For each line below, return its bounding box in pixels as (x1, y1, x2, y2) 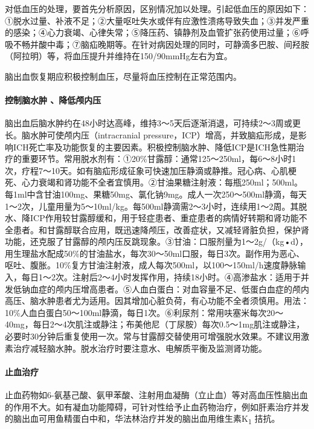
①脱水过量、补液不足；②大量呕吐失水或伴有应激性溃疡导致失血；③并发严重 (5, 14, 309, 27)
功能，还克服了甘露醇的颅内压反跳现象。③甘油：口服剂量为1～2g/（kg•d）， (5, 235, 309, 248)
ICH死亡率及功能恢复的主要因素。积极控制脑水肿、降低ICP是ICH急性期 (13, 140, 296, 153)
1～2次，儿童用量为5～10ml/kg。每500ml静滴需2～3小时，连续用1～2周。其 (5, 199, 299, 212)
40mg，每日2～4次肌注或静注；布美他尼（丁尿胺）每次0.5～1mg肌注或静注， (5, 318, 305, 331)
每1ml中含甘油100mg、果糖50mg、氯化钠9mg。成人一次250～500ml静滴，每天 (5, 187, 307, 200)
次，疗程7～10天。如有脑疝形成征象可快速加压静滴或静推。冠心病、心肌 (5, 164, 288, 176)
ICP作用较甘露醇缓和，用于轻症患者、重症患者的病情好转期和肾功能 (30, 211, 299, 224)
